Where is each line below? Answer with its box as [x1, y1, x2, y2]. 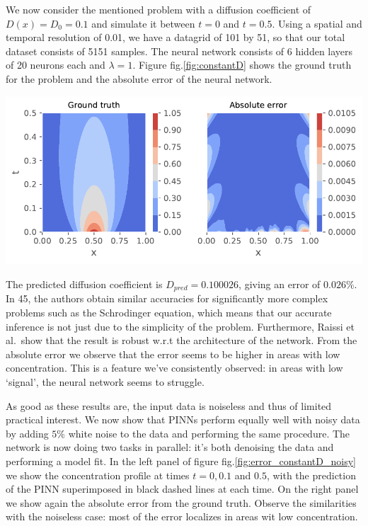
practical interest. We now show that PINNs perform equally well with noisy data [6, 412, 360, 427]
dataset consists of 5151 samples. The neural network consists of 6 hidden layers [6, 43, 353, 58]
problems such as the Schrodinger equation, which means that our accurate [6, 305, 332, 320]
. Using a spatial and [272, 16, 362, 30]
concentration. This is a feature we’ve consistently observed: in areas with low [6, 360, 343, 375]
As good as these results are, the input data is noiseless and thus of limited [6, 398, 332, 413]
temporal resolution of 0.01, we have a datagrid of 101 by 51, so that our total [6, 30, 345, 45]
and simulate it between [91, 16, 195, 30]
